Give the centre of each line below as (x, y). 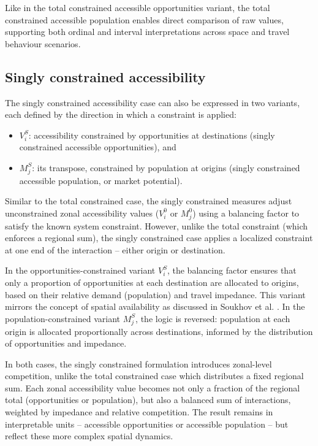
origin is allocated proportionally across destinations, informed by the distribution (159, 331)
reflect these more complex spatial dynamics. (89, 436)
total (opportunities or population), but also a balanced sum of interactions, (148, 400)
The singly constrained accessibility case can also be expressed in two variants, (153, 102)
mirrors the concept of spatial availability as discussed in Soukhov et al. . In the (155, 306)
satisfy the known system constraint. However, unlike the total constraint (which (157, 225)
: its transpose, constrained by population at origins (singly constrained (166, 167)
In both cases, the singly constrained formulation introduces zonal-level (138, 363)
